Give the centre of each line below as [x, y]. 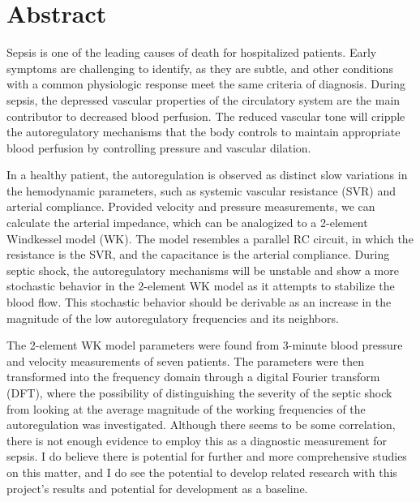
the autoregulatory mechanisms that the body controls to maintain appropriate [204, 132]
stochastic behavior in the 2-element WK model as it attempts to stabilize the [201, 286]
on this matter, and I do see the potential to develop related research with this [202, 472]
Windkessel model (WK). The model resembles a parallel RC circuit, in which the [210, 238]
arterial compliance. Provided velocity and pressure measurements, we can [191, 206]
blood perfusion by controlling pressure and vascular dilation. [159, 147]
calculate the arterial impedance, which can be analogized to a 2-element [187, 223]
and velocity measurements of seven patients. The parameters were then [186, 360]
